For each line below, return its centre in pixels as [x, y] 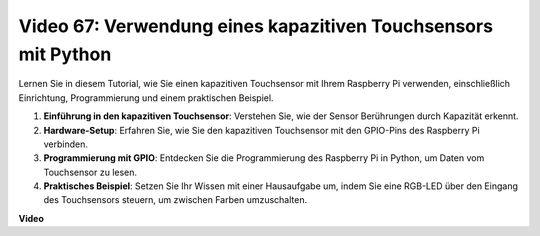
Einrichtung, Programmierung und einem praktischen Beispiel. [146, 97]
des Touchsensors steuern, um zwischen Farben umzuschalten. [175, 200]
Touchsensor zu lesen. [90, 172]
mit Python [65, 54]
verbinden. [66, 144]
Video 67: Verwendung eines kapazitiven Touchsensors [256, 26]
